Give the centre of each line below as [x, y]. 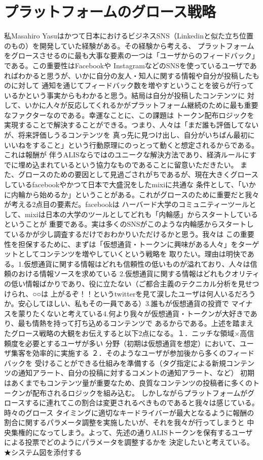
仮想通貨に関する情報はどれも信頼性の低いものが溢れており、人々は [137, 263]
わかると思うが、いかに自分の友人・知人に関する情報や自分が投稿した [135, 75]
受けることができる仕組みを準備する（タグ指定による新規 [130, 363]
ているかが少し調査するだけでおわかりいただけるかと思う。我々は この [122, 234]
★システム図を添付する [43, 452]
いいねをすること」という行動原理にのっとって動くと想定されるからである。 [131, 144]
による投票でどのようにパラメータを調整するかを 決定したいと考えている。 [129, 442]
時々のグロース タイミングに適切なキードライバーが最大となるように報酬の [129, 412]
